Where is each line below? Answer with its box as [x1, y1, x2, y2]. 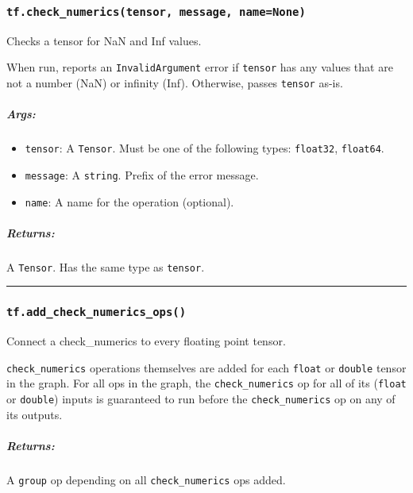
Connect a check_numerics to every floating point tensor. [6, 333, 286, 349]
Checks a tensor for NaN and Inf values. [6, 32, 202, 48]
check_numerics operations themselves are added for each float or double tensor [6, 359, 407, 376]
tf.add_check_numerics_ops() [6, 306, 187, 319]
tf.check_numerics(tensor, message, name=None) [6, 5, 306, 18]
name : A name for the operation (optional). [25, 193, 234, 210]
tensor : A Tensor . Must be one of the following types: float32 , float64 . [25, 140, 384, 156]
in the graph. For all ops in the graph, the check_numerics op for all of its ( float [6, 375, 407, 391]
